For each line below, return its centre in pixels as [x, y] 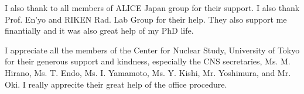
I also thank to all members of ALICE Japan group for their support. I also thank [152, 8]
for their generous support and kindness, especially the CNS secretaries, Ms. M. [148, 61]
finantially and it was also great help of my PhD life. [99, 30]
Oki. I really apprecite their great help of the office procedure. [116, 84]
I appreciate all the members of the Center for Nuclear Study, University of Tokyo [152, 50]
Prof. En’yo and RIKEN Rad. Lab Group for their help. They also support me [146, 19]
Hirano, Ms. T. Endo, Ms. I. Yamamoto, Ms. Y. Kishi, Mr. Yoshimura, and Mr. [148, 72]
